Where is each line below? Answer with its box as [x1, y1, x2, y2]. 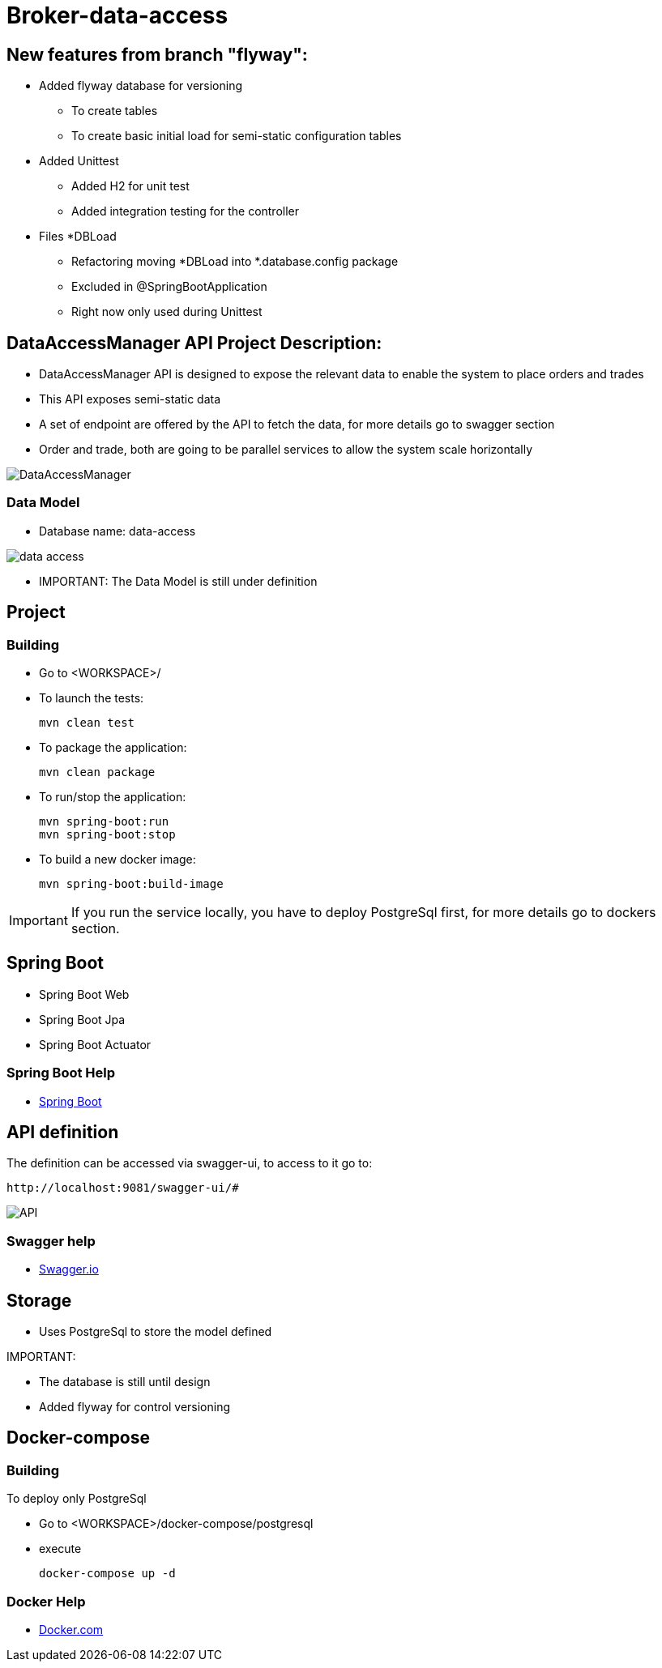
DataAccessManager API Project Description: [6, 332, 382, 353]
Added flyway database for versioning [39, 79, 243, 93]
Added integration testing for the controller [71, 204, 300, 219]
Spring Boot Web [39, 987, 130, 1001]
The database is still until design [39, 1375, 211, 1389]
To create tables [71, 104, 158, 118]
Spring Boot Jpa [39, 1012, 126, 1026]
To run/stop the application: [39, 789, 186, 804]
